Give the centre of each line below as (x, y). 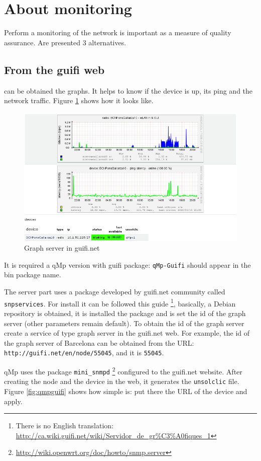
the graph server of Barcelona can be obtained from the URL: (99, 342)
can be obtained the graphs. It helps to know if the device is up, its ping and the (128, 90)
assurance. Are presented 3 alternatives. (65, 42)
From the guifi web (54, 69)
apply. (13, 401)
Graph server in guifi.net (62, 248)
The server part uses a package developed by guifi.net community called (115, 292)
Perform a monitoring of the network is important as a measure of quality (118, 32)
